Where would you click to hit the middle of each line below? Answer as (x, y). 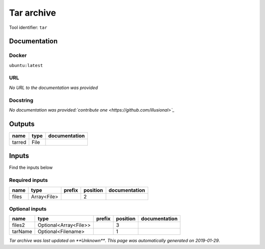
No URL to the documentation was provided (53, 88)
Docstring (21, 100)
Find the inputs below (31, 168)
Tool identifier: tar (28, 27)
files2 (18, 225)
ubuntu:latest (26, 65)
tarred (19, 142)
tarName (22, 231)
